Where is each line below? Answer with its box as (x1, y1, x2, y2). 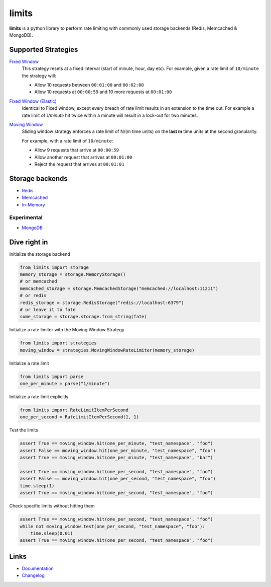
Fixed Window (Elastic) (9, 98, 57, 104)
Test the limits (9, 427, 39, 433)
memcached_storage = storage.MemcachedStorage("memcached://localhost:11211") (20, 285, 218, 291)
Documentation (22, 565, 54, 571)
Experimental (9, 214, 43, 221)
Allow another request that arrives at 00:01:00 (34, 154, 132, 160)
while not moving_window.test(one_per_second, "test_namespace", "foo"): (20, 524, 205, 529)
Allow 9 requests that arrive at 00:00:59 (34, 147, 119, 153)
